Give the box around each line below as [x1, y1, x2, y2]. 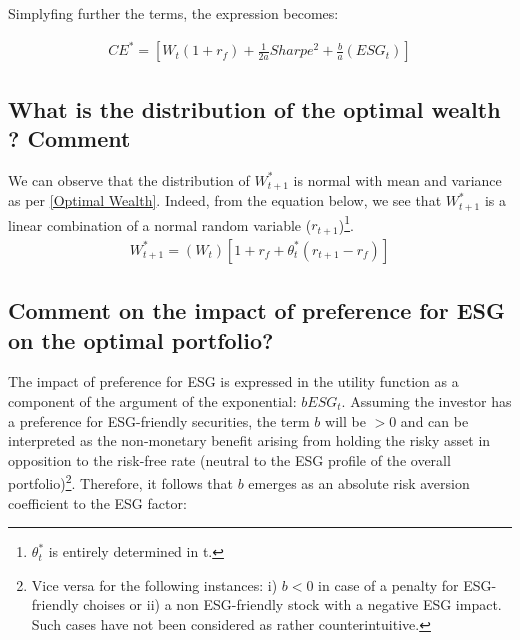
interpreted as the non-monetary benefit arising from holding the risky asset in [8, 430, 491, 451]
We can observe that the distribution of [8, 169, 250, 190]
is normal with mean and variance [293, 169, 502, 190]
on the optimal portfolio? [8, 324, 274, 355]
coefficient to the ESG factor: [8, 492, 187, 513]
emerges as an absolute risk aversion [248, 472, 470, 493]
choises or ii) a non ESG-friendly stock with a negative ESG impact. [83, 594, 502, 615]
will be [325, 410, 366, 431]
